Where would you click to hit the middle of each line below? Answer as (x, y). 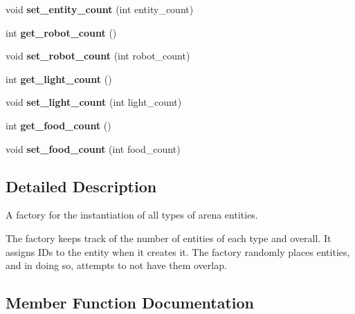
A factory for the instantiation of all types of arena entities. (132, 215)
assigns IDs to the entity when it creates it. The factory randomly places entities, (178, 251)
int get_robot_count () (61, 32)
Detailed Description (81, 186)
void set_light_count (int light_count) (94, 102)
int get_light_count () (59, 78)
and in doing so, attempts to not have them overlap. (116, 265)
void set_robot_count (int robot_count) (98, 56)
